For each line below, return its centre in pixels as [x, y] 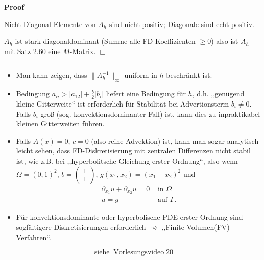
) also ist [225, 41]
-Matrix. [83, 51]
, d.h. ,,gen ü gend [218, 94]
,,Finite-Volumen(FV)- [197, 227]
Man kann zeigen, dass [52, 75]
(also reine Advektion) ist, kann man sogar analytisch [175, 140]
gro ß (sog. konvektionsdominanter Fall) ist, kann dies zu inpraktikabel [150, 113]
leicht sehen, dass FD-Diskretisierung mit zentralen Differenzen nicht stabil [133, 151]
